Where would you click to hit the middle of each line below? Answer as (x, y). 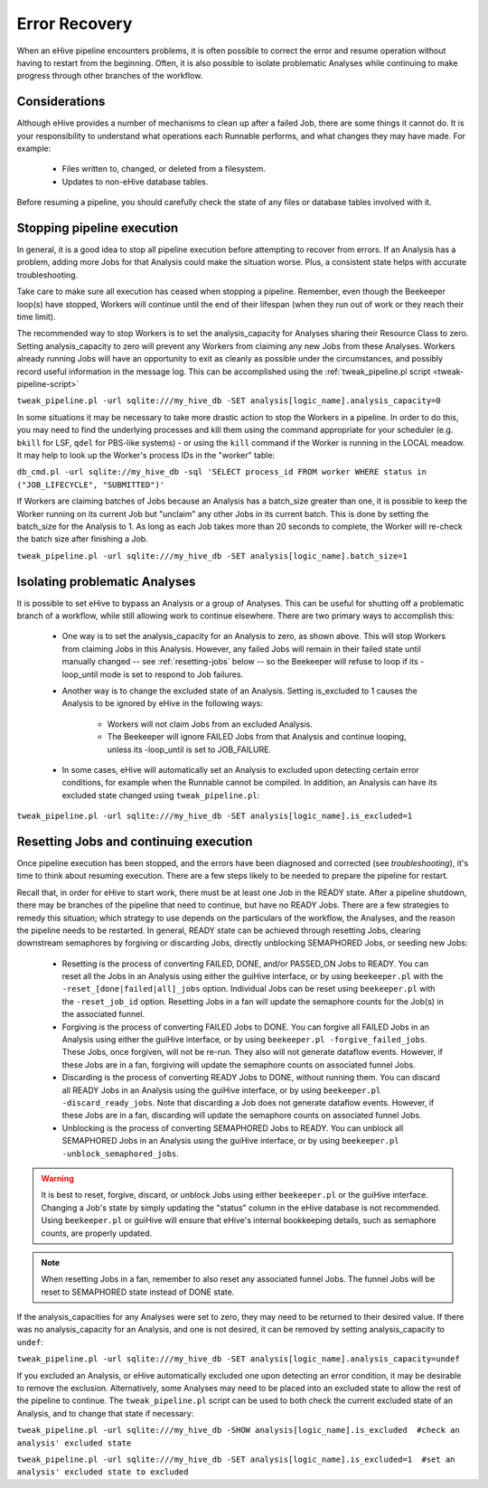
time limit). (36, 317)
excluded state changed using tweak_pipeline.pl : (161, 795)
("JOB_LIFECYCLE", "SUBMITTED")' (91, 485)
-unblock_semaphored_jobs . (121, 1154)
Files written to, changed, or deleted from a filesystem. (164, 169)
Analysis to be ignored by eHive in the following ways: (163, 703)
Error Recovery (75, 24)
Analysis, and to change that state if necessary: (105, 1413)
